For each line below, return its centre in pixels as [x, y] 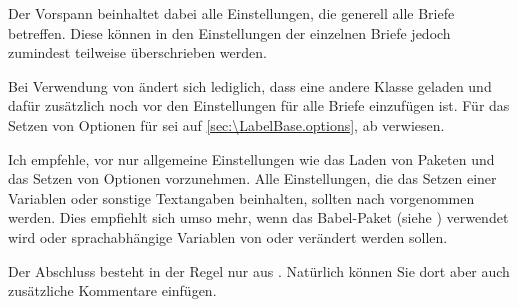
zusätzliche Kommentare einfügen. [112, 290]
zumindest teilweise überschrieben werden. [137, 52]
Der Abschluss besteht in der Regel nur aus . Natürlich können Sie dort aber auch [259, 270]
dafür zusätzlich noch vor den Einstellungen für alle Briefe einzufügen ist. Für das [259, 105]
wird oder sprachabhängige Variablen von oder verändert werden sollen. [228, 236]
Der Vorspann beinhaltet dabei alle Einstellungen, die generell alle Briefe [231, 13]
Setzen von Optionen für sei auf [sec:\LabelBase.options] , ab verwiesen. [226, 124]
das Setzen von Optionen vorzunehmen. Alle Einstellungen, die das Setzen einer [252, 178]
